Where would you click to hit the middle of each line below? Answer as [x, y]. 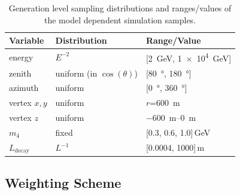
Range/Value [173, 40]
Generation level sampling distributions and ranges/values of [120, 8]
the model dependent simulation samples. [120, 19]
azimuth [24, 88]
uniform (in [76, 73]
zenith [20, 73]
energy [21, 57]
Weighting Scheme [63, 183]
